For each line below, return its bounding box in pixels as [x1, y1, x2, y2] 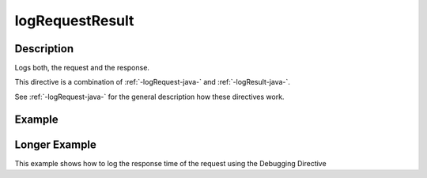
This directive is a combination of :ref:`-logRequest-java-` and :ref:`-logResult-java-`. [14, 78, 290, 87]
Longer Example [14, 138, 96, 151]
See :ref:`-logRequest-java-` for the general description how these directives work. [14, 92, 285, 101]
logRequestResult [14, 12, 134, 29]
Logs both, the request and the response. [14, 63, 150, 73]
